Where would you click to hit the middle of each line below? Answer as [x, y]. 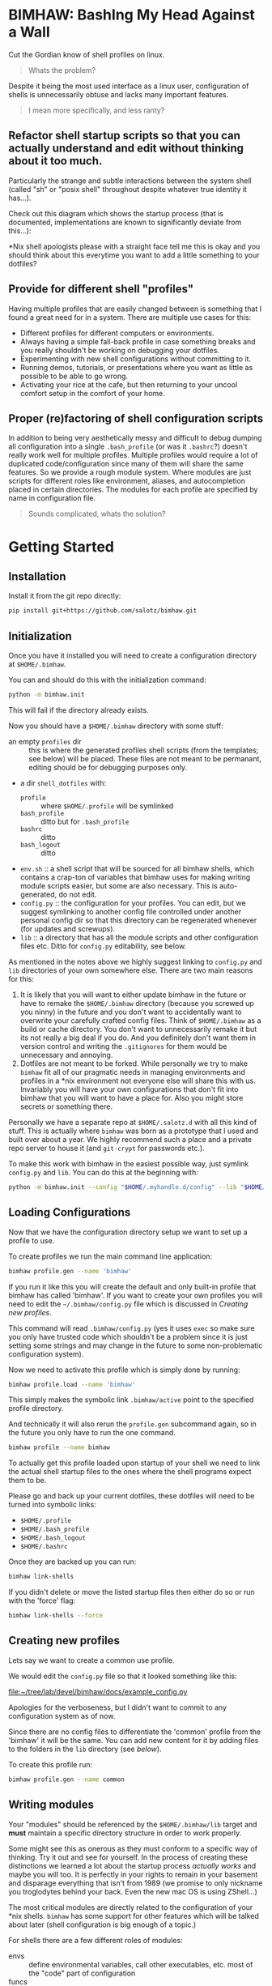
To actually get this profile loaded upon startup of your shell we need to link [134, 1463]
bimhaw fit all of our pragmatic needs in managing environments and [132, 1072]
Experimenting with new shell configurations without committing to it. [136, 359]
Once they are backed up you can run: [72, 1562]
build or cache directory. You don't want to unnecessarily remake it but [138, 1029]
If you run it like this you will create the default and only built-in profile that [132, 1286]
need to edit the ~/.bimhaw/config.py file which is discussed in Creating [128, 1304]
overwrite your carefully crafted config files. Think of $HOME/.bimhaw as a [140, 1020]
